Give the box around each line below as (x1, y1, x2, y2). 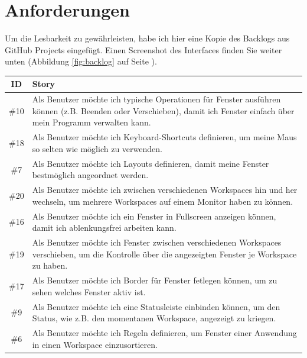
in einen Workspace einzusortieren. (32, 338, 158, 350)
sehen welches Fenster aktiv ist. (32, 285, 146, 298)
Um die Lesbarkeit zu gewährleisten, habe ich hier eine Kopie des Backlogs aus (5, 32, 290, 44)
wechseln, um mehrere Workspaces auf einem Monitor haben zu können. (32, 195, 293, 207)
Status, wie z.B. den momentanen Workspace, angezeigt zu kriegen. (32, 312, 276, 324)
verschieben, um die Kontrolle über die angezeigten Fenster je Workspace (32, 247, 297, 260)
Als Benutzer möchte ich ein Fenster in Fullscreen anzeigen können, (32, 209, 276, 222)
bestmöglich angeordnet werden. (32, 169, 149, 181)
